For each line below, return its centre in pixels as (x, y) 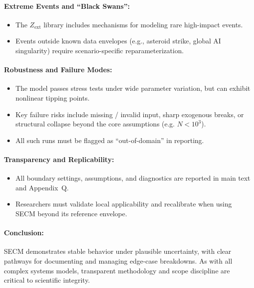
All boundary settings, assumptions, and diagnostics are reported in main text (133, 178)
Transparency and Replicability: (59, 159)
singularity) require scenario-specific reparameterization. (100, 50)
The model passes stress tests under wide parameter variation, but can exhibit (133, 88)
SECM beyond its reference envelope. (71, 213)
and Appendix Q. (42, 187)
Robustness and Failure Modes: (58, 70)
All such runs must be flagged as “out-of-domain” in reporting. (110, 140)
